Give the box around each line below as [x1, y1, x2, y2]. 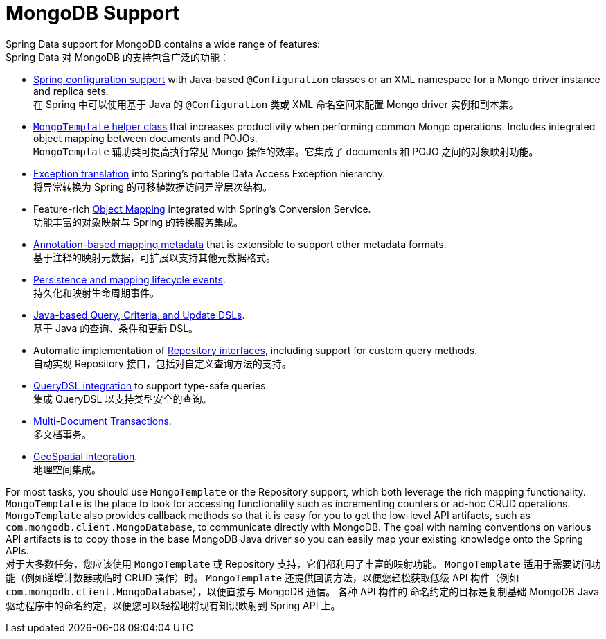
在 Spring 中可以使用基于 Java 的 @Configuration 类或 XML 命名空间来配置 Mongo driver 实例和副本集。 [33, 98, 519, 110]
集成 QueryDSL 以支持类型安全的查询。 [33, 392, 212, 405]
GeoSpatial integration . [33, 450, 138, 462]
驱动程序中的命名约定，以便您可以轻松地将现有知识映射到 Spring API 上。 [6, 599, 341, 611]
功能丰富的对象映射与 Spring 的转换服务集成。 [33, 216, 244, 228]
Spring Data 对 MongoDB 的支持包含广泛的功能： [6, 51, 229, 63]
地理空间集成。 [33, 463, 101, 475]
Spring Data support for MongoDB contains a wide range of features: [6, 37, 321, 50]
